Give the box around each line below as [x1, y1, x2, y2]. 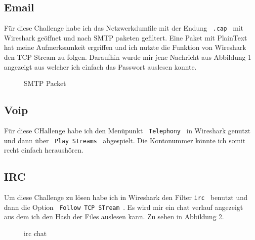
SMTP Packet [24, 78, 66, 88]
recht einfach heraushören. [4, 145, 84, 155]
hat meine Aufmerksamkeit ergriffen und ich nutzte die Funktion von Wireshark [4, 42, 246, 52]
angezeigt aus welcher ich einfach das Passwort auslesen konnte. [4, 61, 197, 72]
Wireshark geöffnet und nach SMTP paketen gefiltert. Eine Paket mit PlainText [4, 32, 247, 42]
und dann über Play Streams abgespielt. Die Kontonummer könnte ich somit [4, 135, 246, 145]
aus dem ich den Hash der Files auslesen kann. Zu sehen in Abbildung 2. [4, 211, 224, 222]
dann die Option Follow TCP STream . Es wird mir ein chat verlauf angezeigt [4, 201, 243, 212]
